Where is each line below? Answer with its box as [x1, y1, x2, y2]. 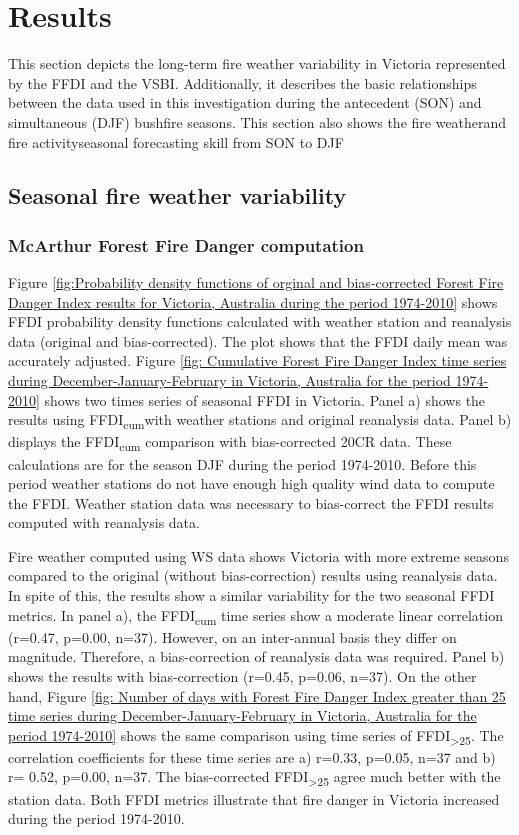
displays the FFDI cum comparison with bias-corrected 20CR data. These [8, 431, 452, 455]
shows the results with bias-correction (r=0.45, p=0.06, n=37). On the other [8, 665, 477, 686]
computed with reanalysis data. [8, 512, 200, 533]
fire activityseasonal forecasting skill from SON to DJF [8, 131, 344, 152]
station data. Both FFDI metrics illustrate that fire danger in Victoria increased [8, 788, 500, 809]
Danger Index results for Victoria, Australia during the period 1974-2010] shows [8, 291, 498, 312]
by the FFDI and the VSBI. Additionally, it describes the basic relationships [8, 72, 477, 93]
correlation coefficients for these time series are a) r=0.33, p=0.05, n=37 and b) [8, 746, 496, 767]
